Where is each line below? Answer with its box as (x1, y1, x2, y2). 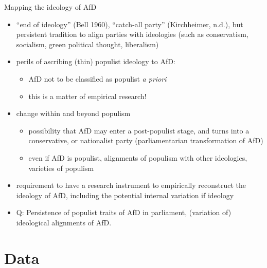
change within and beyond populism (16, 108, 131, 119)
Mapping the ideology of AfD (4, 2, 97, 12)
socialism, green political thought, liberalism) (16, 39, 159, 49)
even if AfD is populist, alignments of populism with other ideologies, (28, 152, 247, 163)
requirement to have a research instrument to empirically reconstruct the (16, 180, 246, 190)
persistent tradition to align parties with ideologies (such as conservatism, (16, 29, 248, 40)
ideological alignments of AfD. (16, 217, 112, 227)
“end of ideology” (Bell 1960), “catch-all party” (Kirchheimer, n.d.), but (16, 18, 243, 29)
